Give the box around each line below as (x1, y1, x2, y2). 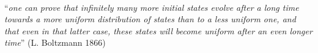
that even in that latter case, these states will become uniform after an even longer (4, 24, 312, 37)
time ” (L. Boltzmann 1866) (4, 36, 106, 49)
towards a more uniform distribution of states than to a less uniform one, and (4, 13, 296, 25)
